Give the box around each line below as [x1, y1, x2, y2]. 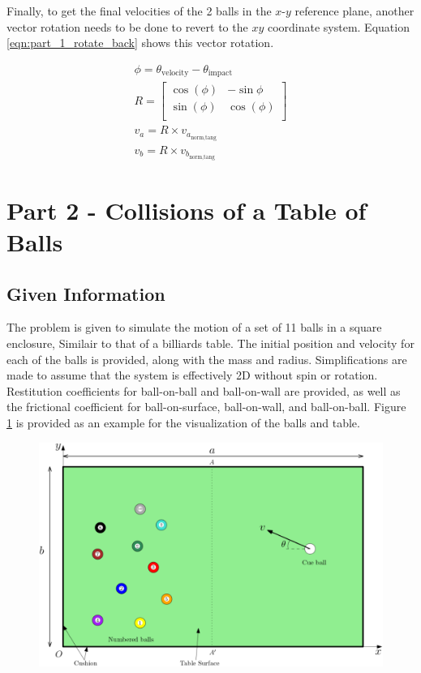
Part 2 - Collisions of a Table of [6, 193, 367, 226]
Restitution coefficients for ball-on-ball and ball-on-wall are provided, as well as [6, 382, 401, 399]
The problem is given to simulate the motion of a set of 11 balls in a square [6, 319, 382, 336]
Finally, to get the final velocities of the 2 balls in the [6, 2, 272, 19]
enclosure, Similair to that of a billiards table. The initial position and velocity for [6, 335, 415, 351]
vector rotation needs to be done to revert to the [6, 18, 248, 35]
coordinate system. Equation [267, 18, 410, 35]
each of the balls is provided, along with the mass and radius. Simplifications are [6, 350, 407, 367]
